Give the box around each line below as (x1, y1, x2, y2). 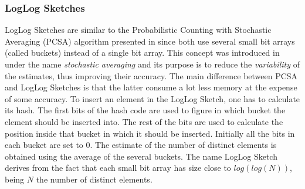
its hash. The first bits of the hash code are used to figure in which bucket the (5, 104, 286, 116)
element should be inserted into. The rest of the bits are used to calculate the (5, 115, 283, 127)
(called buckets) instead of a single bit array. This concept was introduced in (5, 46, 280, 59)
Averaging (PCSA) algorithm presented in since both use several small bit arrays (5, 35, 295, 47)
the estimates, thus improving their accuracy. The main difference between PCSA (5, 69, 298, 82)
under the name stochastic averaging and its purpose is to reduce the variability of (5, 58, 300, 70)
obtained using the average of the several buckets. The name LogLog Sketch (5, 150, 277, 162)
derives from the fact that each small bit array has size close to (5, 161, 231, 174)
